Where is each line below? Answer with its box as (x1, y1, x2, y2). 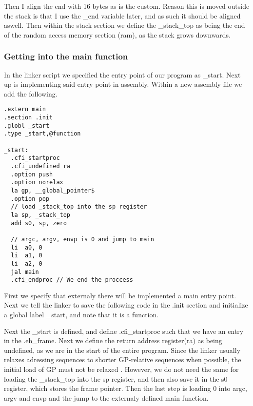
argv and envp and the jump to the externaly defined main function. (4, 392, 209, 403)
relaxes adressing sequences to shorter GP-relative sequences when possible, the (4, 354, 241, 365)
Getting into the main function (4, 50, 128, 62)
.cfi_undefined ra (11, 162, 71, 170)
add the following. (4, 88, 58, 98)
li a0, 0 (11, 244, 42, 251)
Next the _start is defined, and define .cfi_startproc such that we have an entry (4, 326, 244, 336)
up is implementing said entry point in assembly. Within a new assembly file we (4, 79, 242, 89)
